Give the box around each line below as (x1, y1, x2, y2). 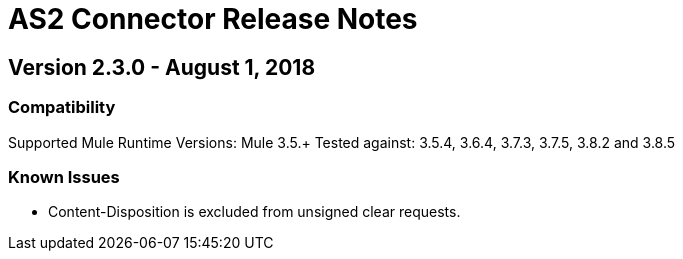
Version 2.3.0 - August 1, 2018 (8, 54, 316, 80)
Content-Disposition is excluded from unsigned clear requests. (48, 203, 461, 221)
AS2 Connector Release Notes (8, 2, 418, 36)
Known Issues (8, 166, 120, 187)
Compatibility (8, 97, 116, 118)
